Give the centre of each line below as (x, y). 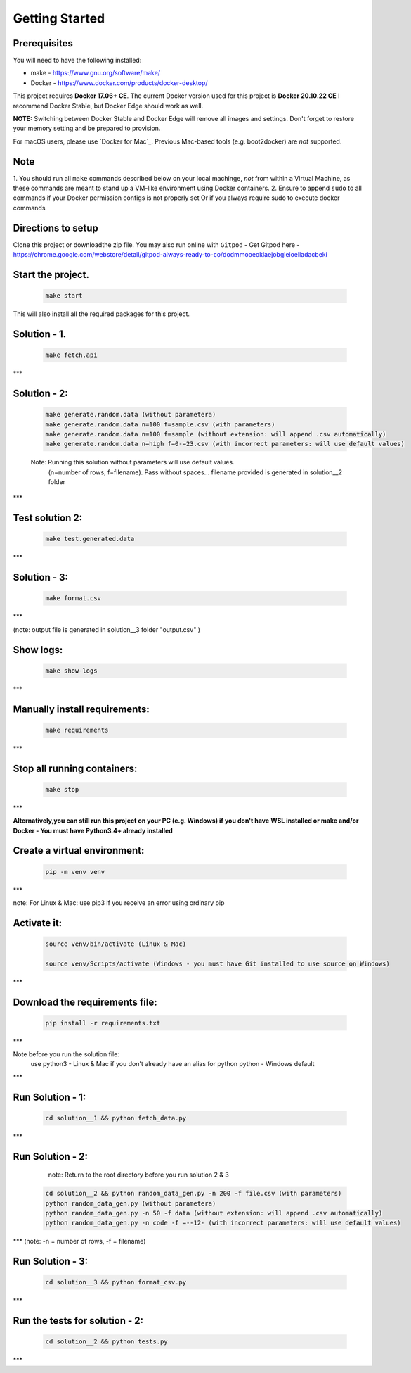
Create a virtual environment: (79, 850)
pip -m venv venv (75, 872)
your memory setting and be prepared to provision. (87, 128)
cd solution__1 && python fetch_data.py (116, 1118)
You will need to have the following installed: (77, 61)
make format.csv (73, 599)
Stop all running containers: (75, 768)
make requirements (77, 730)
